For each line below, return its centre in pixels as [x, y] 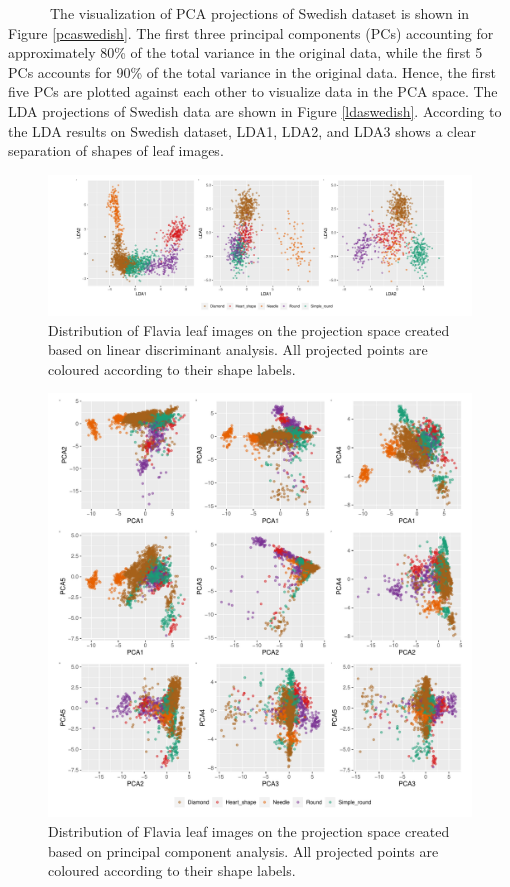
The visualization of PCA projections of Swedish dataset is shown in [259, 13]
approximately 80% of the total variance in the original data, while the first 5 [245, 52]
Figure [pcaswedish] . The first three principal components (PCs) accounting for [251, 32]
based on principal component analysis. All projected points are [243, 850]
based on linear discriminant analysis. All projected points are [238, 349]
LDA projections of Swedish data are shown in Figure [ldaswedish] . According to [255, 110]
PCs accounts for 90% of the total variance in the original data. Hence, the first [252, 71]
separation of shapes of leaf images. [116, 150]
